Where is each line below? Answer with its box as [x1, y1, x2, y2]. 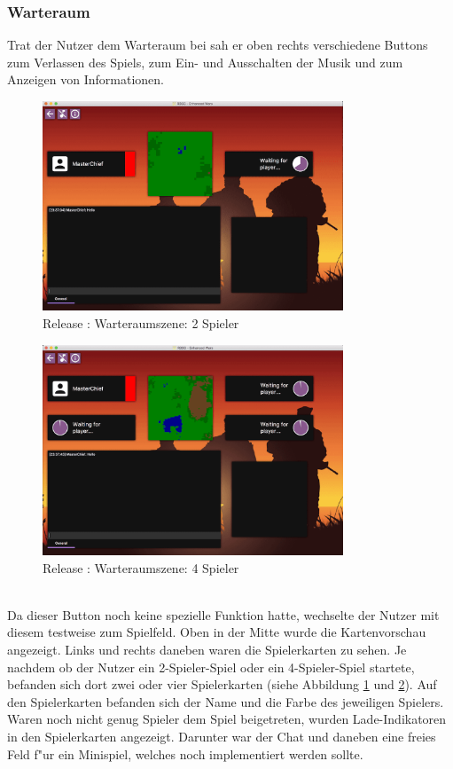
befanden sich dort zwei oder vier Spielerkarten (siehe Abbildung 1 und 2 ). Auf [7, 675, 437, 694]
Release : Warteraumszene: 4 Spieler [43, 558, 239, 577]
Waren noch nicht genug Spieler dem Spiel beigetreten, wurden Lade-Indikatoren [7, 710, 447, 728]
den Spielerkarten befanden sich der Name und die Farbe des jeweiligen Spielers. [7, 692, 444, 710]
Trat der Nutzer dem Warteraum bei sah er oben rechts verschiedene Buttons [7, 35, 428, 54]
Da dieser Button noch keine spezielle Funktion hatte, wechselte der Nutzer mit [7, 605, 440, 624]
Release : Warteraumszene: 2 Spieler [43, 314, 239, 332]
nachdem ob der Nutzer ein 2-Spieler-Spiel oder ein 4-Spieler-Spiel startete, [7, 657, 415, 676]
